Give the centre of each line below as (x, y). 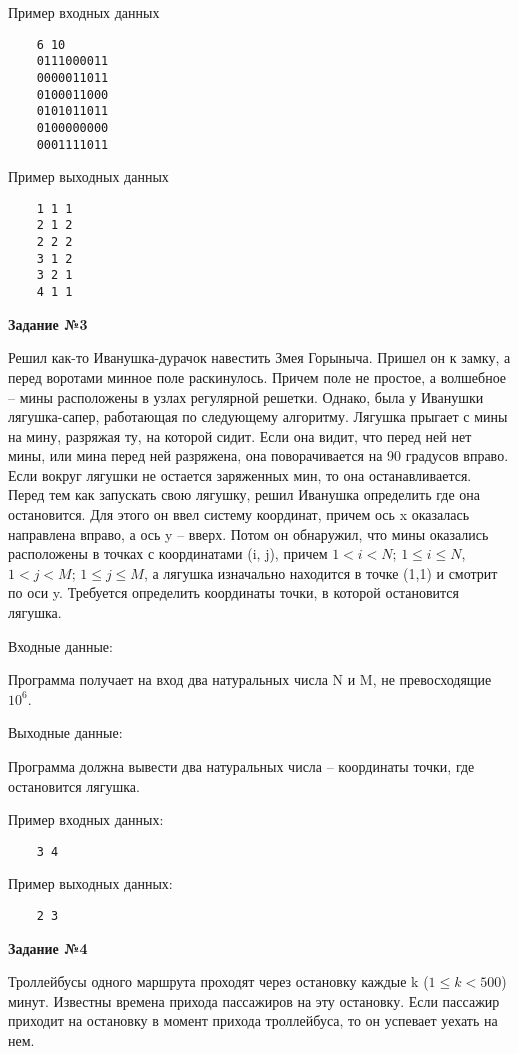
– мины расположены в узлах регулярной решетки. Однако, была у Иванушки (246, 396)
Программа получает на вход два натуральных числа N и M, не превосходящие (250, 679)
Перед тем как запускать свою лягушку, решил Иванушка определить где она (244, 494)
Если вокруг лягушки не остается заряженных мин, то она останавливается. (240, 474)
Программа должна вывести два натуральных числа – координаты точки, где (241, 766)
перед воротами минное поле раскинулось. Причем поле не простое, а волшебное (257, 376)
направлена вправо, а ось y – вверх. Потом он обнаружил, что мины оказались (248, 533)
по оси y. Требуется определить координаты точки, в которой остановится (233, 592)
